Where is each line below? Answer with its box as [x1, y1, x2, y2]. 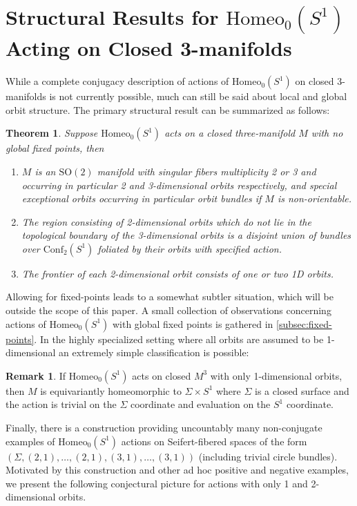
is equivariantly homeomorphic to [40, 383, 182, 398]
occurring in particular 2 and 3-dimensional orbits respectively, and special [21, 177, 337, 192]
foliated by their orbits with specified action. [97, 241, 282, 255]
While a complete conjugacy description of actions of [6, 74, 229, 88]
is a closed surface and [255, 383, 349, 398]
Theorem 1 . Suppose [6, 126, 98, 140]
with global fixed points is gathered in [112, 316, 273, 331]
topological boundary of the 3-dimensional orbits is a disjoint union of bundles [21, 228, 351, 242]
